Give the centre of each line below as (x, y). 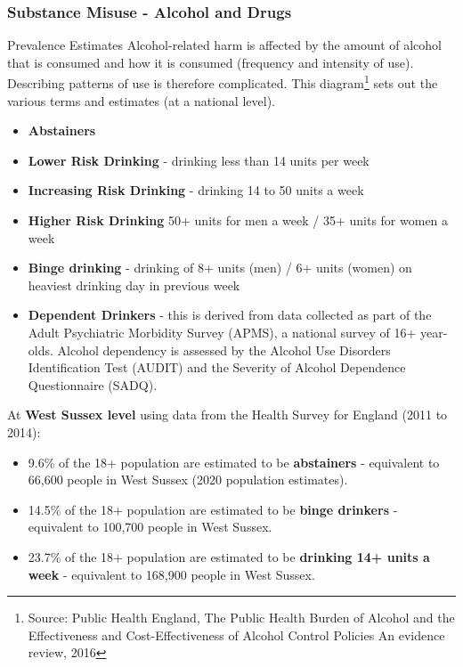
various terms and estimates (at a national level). (141, 100)
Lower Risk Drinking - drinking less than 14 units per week (199, 160)
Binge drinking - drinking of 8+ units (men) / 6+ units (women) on (220, 268)
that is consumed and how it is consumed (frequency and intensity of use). (211, 62)
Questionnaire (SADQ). (93, 384)
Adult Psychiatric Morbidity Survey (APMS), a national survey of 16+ (222, 332)
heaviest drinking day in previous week (134, 285)
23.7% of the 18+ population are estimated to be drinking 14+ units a (229, 556)
